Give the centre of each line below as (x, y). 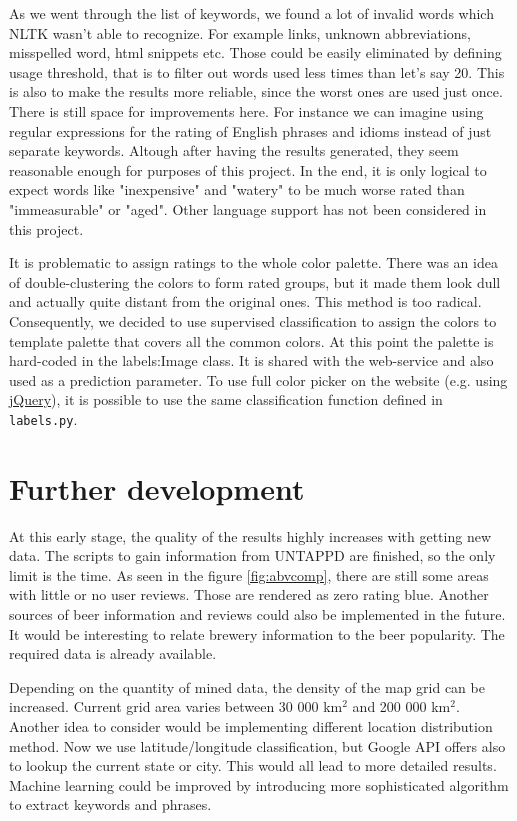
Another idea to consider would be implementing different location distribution (251, 726)
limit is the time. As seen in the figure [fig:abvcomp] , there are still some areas (249, 574)
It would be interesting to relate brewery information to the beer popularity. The (257, 633)
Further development (157, 487)
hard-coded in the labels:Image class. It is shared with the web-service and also (251, 360)
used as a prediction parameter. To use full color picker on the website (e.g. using (258, 379)
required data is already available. (113, 653)
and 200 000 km (401, 706)
